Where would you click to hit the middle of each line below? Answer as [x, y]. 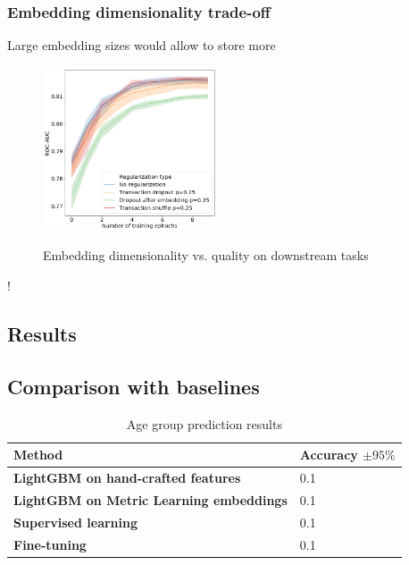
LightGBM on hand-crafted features [127, 478]
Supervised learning [76, 522]
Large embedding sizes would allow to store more [142, 45]
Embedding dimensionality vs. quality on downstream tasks [206, 255]
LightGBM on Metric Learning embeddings [150, 499]
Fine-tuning [50, 544]
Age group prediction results [204, 423]
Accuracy [329, 455]
